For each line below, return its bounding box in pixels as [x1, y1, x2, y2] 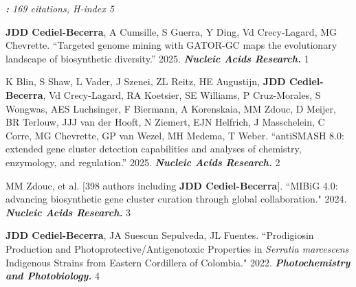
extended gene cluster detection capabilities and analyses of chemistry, [5, 141, 302, 156]
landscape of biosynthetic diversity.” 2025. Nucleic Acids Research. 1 [5, 51, 309, 65]
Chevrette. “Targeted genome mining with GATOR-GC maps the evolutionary [5, 38, 337, 52]
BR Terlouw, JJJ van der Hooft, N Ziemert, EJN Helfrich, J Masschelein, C [5, 115, 325, 129]
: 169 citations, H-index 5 [5, 1, 114, 15]
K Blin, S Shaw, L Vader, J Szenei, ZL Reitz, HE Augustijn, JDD [5, 74, 286, 89]
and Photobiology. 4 [5, 268, 100, 283]
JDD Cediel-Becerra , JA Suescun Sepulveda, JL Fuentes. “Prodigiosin [5, 228, 314, 242]
